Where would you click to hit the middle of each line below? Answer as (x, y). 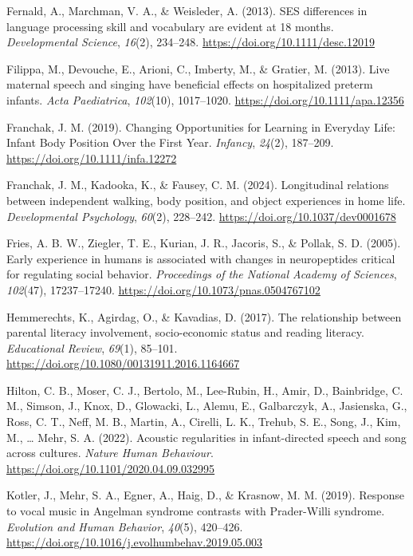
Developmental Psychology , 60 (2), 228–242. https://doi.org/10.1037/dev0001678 (201, 216)
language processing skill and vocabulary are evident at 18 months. (170, 26)
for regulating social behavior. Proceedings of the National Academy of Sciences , (202, 274)
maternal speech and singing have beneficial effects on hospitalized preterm (190, 84)
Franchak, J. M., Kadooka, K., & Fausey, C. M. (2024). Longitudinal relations (198, 185)
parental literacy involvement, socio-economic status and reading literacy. (185, 332)
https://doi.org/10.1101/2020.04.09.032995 (111, 468)
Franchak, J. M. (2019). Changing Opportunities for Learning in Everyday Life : (201, 126)
